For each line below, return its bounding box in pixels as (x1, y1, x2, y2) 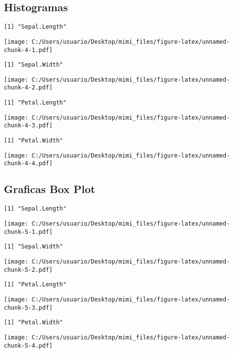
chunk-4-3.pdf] (4, 122, 53, 129)
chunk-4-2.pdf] (4, 84, 53, 91)
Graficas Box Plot (4, 181, 96, 196)
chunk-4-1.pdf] (4, 46, 53, 53)
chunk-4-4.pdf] (4, 160, 53, 167)
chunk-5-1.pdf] (4, 228, 53, 235)
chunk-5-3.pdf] (4, 304, 53, 311)
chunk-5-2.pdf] (4, 266, 53, 273)
